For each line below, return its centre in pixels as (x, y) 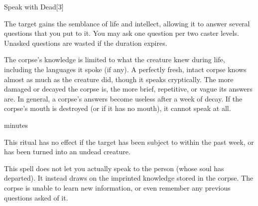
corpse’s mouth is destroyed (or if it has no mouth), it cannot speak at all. (118, 108)
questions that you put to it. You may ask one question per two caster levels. (122, 33)
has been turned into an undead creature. (67, 152)
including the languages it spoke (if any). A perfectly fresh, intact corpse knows (125, 69)
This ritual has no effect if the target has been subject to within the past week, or (129, 142)
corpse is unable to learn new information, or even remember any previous (117, 187)
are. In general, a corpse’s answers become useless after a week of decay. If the (123, 98)
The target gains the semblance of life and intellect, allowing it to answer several (127, 23)
